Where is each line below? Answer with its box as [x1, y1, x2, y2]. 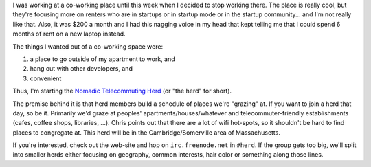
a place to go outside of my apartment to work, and [30, 55, 175, 63]
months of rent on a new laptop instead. [12, 30, 126, 38]
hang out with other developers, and [30, 65, 133, 73]
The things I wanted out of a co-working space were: [12, 42, 164, 51]
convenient [30, 74, 62, 82]
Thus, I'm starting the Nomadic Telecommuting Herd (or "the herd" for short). [12, 87, 232, 96]
